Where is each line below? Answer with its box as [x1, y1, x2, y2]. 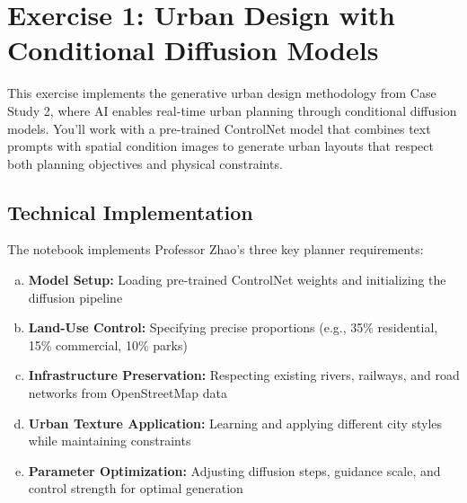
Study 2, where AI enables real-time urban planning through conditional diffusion [7, 101, 457, 119]
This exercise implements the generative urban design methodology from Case [7, 84, 436, 102]
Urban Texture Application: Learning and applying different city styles [28, 413, 443, 432]
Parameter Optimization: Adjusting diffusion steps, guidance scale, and [28, 461, 441, 480]
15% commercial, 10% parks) [28, 335, 188, 354]
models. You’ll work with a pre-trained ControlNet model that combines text [7, 119, 431, 137]
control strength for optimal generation [28, 479, 243, 498]
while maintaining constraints [28, 431, 191, 450]
